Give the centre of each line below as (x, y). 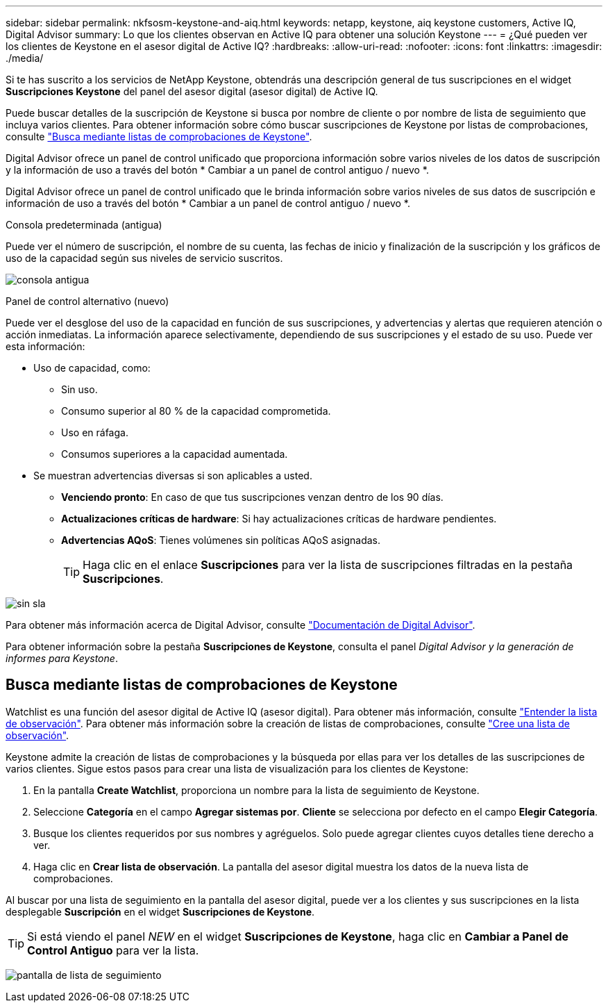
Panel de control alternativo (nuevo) (87, 301)
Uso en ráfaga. (95, 432)
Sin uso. (79, 389)
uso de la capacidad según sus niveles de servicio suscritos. (144, 258)
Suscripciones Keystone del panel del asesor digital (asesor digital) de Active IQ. (192, 91)
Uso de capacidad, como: (92, 368)
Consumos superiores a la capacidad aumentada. (175, 454)
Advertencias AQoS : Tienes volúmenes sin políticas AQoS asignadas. (221, 540)
